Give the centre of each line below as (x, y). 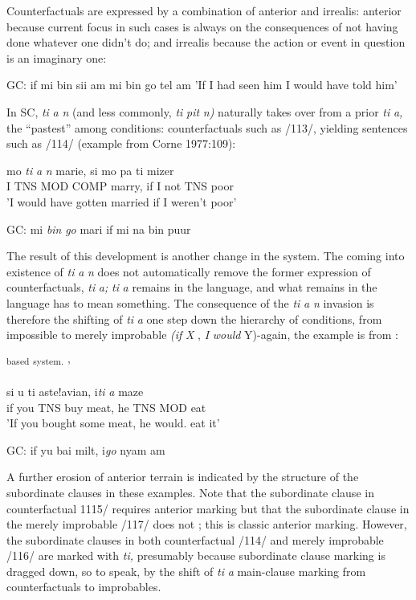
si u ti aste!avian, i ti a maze (75, 391)
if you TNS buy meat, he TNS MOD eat (106, 407)
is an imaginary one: (57, 57)
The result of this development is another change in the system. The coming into (206, 256)
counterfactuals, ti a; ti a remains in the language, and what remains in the (192, 287)
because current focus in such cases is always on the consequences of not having (202, 26)
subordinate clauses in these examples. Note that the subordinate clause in (190, 492)
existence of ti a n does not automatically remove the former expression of (189, 271)
